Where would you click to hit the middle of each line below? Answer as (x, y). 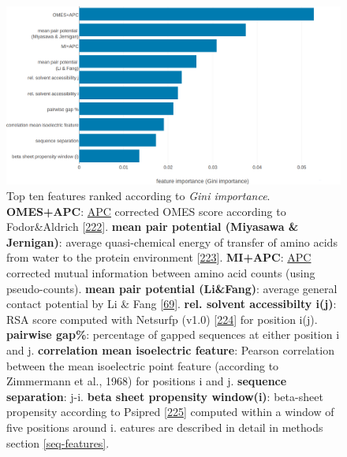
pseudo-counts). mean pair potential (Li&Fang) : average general (172, 288)
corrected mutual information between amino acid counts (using (161, 273)
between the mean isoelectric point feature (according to (143, 365)
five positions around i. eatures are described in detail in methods (165, 427)
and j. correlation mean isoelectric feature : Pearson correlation (170, 350)
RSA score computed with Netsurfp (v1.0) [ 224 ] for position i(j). (162, 319)
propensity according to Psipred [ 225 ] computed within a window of (170, 412)
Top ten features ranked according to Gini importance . (138, 196)
